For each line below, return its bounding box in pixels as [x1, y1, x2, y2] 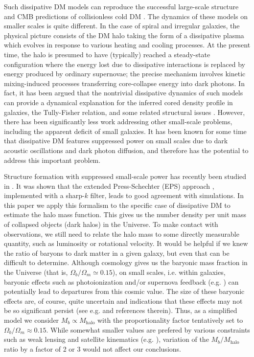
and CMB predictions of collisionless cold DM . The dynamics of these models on [4, 11, 248, 21]
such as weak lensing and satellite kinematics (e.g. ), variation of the [4, 334, 209, 344]
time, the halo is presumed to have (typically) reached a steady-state [4, 49, 210, 59]
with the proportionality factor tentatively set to [97, 315, 243, 325]
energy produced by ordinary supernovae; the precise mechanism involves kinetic [4, 68, 246, 79]
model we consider [4, 315, 59, 325]
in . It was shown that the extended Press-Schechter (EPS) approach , [4, 180, 214, 191]
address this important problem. [4, 155, 101, 165]
